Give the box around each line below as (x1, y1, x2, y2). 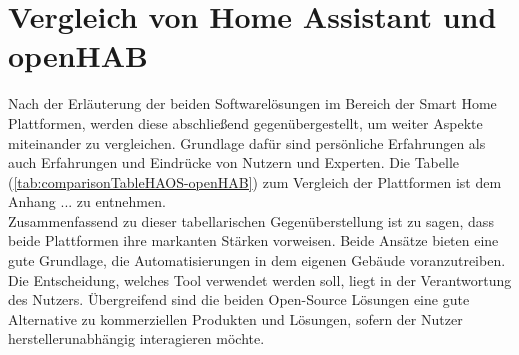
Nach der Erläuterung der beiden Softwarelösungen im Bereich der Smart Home (8, 93, 497, 114)
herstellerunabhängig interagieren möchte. (8, 328, 265, 349)
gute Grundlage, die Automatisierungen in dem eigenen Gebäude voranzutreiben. (8, 250, 506, 271)
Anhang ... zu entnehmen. (8, 191, 166, 212)
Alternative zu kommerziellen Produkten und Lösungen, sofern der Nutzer (8, 308, 463, 329)
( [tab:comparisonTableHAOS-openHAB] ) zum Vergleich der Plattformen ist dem (8, 171, 502, 192)
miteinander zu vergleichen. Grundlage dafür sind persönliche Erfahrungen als (8, 132, 486, 153)
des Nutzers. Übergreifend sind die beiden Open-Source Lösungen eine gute (8, 289, 470, 310)
